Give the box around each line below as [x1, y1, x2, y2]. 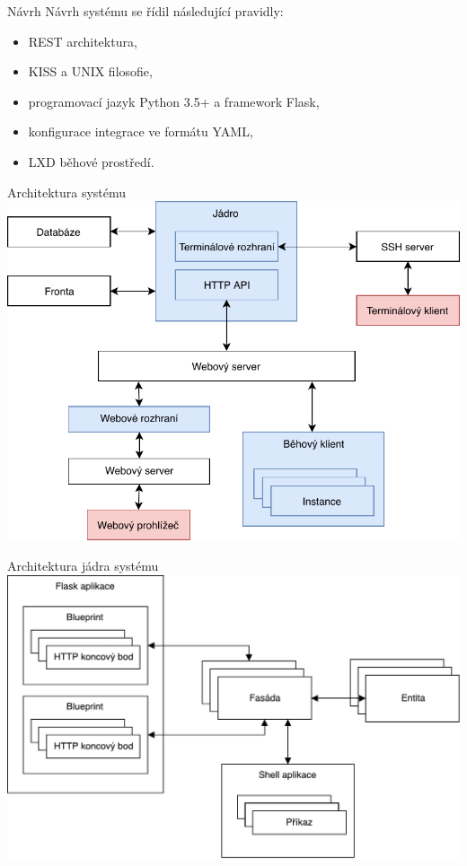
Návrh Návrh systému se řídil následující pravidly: [7, 2, 284, 20]
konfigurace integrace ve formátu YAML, [28, 122, 253, 141]
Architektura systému [7, 182, 127, 201]
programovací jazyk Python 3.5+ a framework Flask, [28, 92, 320, 110]
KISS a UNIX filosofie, [28, 62, 153, 81]
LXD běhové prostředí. [28, 152, 154, 171]
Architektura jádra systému [7, 556, 159, 575]
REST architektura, [28, 31, 137, 50]
